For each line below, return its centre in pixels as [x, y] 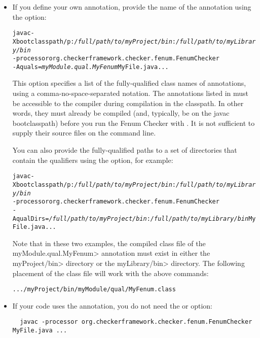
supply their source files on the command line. [84, 133]
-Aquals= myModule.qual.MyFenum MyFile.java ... [90, 67]
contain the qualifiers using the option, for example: [93, 160]
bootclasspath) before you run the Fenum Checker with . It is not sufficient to [134, 123]
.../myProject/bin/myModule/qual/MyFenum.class [94, 290]
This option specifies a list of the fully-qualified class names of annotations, [129, 83]
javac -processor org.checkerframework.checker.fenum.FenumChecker [136, 322]
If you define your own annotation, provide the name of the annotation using [132, 7]
